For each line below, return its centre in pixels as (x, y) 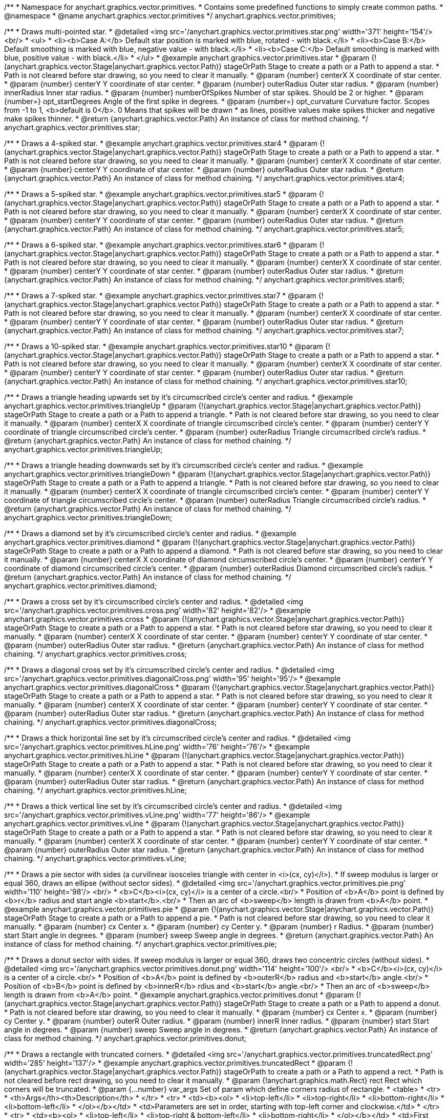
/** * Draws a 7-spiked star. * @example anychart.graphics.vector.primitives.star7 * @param (160, 296)
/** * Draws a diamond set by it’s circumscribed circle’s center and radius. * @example (150, 533)
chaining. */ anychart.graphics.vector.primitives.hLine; (95, 790)
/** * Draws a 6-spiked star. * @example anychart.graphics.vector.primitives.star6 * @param (161, 245)
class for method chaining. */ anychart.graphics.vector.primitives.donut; (125, 1038)
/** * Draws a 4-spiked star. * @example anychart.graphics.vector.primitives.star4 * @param (161, 143)
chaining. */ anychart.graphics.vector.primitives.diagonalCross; (111, 722)
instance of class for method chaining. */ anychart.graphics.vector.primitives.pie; (141, 944)
